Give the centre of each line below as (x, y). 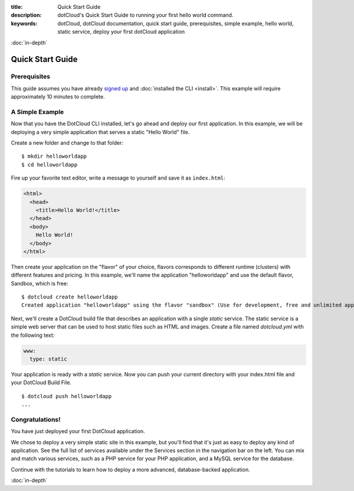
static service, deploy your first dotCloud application (121, 32)
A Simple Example (37, 112)
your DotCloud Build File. (41, 383)
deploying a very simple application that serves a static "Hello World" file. (100, 132)
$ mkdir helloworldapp (54, 156)
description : (26, 15)
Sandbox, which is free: (40, 283)
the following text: (33, 335)
